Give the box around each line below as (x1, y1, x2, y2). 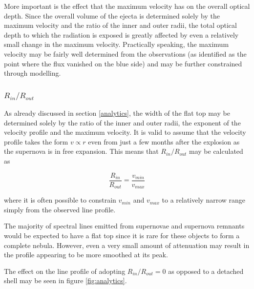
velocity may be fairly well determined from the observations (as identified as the (4, 48, 247, 59)
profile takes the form (4, 136, 68, 146)
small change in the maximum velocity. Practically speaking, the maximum (4, 39, 229, 49)
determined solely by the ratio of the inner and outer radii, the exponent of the (4, 117, 241, 127)
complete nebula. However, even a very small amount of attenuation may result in (4, 240, 250, 250)
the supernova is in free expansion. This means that (4, 146, 159, 156)
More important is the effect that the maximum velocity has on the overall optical (4, 1, 250, 11)
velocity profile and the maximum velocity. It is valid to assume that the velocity (4, 127, 246, 137)
